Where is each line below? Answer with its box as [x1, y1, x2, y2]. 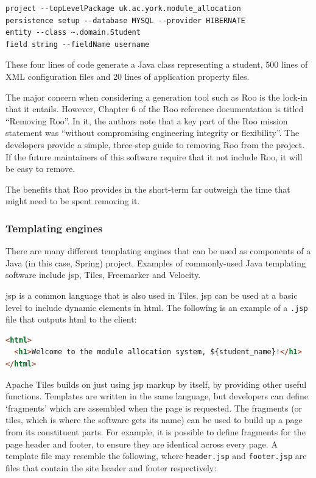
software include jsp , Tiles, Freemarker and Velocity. [5, 268, 201, 281]
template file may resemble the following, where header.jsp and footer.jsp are [5, 449, 307, 462]
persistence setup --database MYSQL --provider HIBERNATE [5, 16, 245, 25]
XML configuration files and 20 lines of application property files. [5, 70, 250, 82]
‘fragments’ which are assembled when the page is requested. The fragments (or [5, 401, 303, 414]
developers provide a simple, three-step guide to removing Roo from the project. [5, 138, 305, 151]
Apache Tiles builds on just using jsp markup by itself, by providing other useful [5, 377, 307, 390]
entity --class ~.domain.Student [5, 28, 141, 37]
